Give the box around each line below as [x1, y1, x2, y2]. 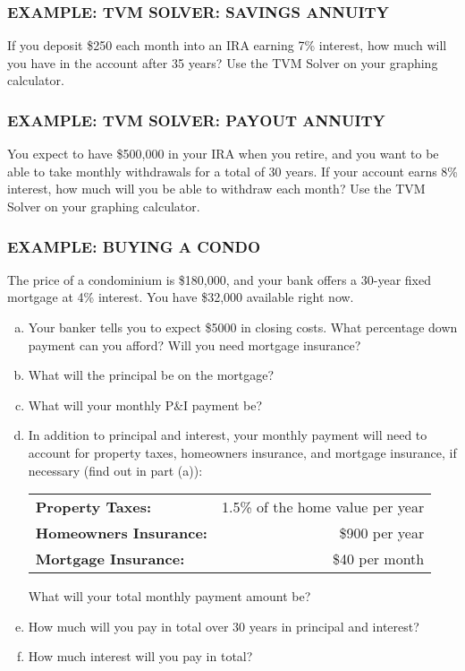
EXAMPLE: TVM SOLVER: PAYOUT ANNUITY [7, 108, 385, 131]
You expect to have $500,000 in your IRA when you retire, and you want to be [7, 144, 439, 163]
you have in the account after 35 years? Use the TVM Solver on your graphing [7, 53, 438, 72]
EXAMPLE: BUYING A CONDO [7, 235, 261, 257]
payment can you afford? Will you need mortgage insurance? [28, 335, 361, 354]
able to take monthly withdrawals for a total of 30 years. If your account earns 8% [7, 161, 459, 180]
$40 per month [332, 548, 425, 570]
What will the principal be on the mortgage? [28, 366, 275, 384]
